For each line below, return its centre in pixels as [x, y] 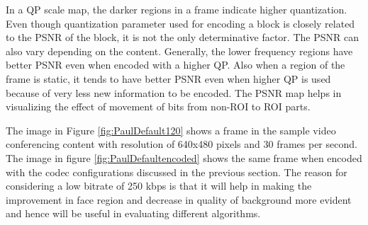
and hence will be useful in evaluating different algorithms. [133, 213]
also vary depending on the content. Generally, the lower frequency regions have [179, 51]
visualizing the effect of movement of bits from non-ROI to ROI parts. [158, 106]
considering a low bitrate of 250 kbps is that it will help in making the [159, 186]
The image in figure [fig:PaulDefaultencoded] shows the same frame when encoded [184, 157]
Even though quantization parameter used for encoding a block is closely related [180, 23]
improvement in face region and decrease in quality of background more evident [179, 199]
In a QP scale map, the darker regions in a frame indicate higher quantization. [177, 9]
